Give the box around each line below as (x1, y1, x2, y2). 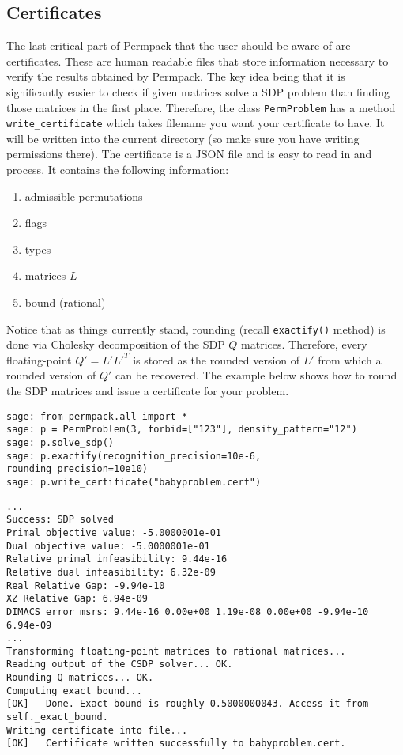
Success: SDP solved (6, 514, 115, 526)
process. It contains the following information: (6, 161, 229, 178)
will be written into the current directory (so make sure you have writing (6, 130, 360, 146)
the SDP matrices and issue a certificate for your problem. (6, 383, 289, 399)
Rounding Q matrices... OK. (6, 672, 154, 684)
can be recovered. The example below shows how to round (115, 367, 397, 383)
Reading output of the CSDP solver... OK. (6, 659, 233, 670)
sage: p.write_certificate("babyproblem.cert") (6, 476, 262, 488)
